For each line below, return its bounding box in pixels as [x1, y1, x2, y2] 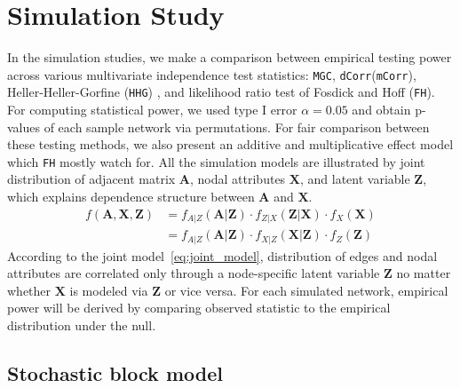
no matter [396, 264, 451, 282]
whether [7, 281, 52, 299]
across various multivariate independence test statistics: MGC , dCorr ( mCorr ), [7, 65, 416, 83]
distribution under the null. [7, 316, 156, 334]
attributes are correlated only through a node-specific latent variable [7, 264, 380, 282]
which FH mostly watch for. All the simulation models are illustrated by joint [7, 152, 425, 170]
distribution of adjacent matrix [7, 170, 176, 188]
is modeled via [69, 281, 148, 299]
